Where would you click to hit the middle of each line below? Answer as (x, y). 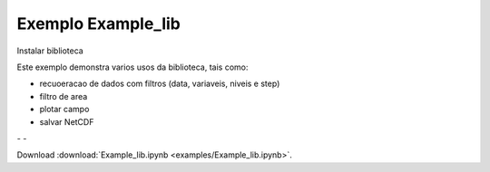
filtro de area (64, 96)
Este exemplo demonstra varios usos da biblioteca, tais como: (132, 67)
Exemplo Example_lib (98, 24)
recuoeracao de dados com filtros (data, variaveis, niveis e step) (160, 84)
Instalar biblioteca (50, 51)
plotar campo (64, 110)
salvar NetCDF (67, 121)
